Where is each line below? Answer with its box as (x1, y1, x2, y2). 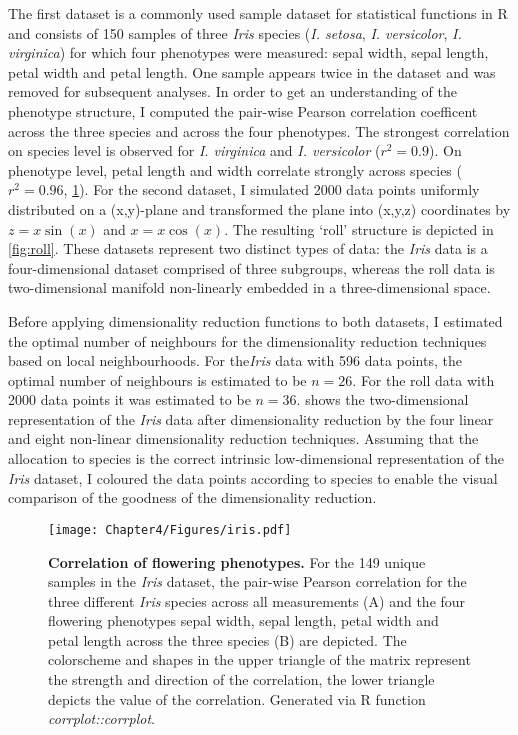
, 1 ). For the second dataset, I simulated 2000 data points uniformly (63, 179, 480, 200)
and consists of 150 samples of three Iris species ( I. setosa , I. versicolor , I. (8, 22, 462, 43)
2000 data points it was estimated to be (8, 389, 251, 410)
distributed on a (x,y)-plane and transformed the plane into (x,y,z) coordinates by (8, 198, 511, 219)
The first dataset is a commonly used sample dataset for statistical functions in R (8, 3, 508, 23)
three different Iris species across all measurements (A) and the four (48, 590, 466, 611)
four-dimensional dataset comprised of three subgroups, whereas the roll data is (8, 257, 495, 278)
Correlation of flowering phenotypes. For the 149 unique (48, 551, 426, 572)
